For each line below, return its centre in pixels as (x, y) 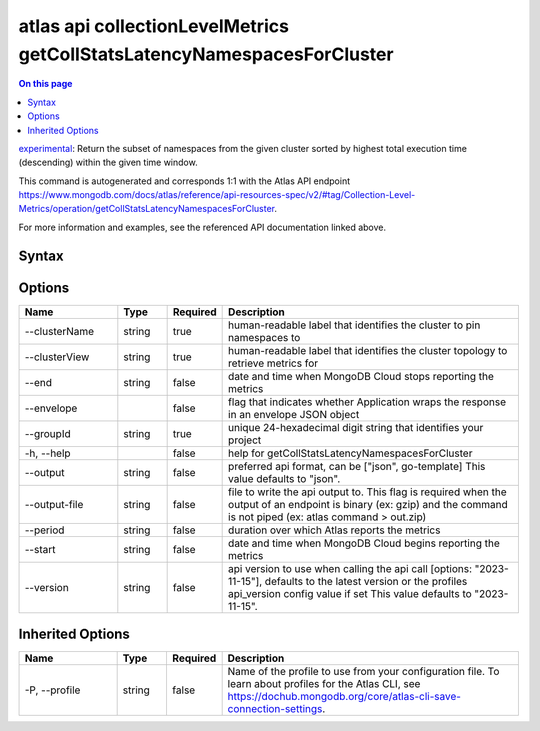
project (245, 440)
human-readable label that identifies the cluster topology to (368, 350)
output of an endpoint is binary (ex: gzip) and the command (368, 504)
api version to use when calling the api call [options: (350, 568)
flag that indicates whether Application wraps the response (367, 402)
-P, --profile (52, 690)
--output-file (54, 504)
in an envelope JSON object (294, 414)
